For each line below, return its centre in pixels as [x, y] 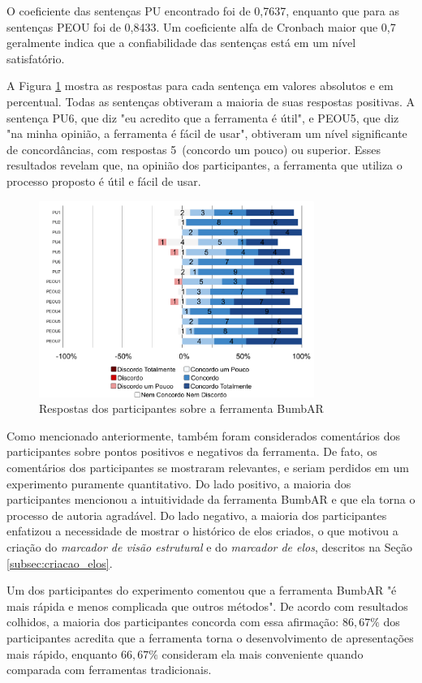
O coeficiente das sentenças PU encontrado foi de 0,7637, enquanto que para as [203, 11]
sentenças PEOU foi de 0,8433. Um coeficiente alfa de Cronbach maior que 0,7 [201, 26]
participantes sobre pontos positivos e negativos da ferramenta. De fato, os [192, 451]
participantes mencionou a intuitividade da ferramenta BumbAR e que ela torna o [211, 499]
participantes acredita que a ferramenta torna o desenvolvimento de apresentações [210, 638]
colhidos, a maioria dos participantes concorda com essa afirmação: [173, 622]
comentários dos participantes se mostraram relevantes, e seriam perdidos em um [208, 468]
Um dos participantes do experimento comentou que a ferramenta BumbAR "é [202, 590]
